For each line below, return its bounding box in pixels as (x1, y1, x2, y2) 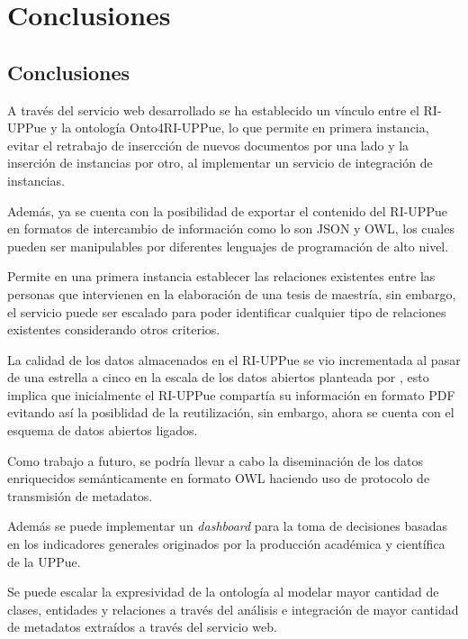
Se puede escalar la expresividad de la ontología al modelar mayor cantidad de (7, 582, 439, 601)
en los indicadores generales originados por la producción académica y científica (7, 534, 445, 553)
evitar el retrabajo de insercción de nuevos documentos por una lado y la (7, 135, 409, 154)
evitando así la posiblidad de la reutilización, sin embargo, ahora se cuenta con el (7, 403, 454, 422)
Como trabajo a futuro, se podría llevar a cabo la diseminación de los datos (7, 451, 424, 470)
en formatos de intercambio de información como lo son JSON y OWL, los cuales (7, 219, 454, 238)
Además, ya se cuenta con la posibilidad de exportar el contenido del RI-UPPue (7, 201, 447, 220)
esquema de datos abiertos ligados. (7, 421, 198, 440)
